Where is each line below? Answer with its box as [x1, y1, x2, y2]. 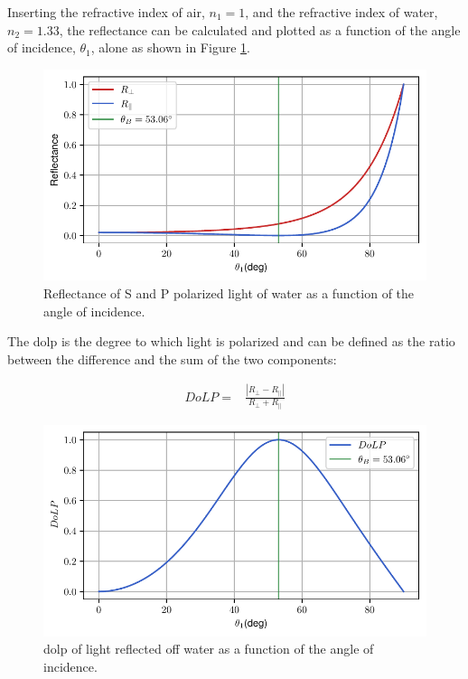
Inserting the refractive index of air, [7, 3, 205, 21]
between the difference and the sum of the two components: [7, 349, 337, 368]
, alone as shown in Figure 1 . [90, 38, 250, 57]
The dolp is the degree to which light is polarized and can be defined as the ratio [7, 332, 455, 351]
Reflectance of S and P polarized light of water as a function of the [43, 283, 415, 302]
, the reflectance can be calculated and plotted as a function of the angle [59, 20, 461, 39]
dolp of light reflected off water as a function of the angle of [43, 639, 374, 658]
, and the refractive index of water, [245, 3, 438, 21]
